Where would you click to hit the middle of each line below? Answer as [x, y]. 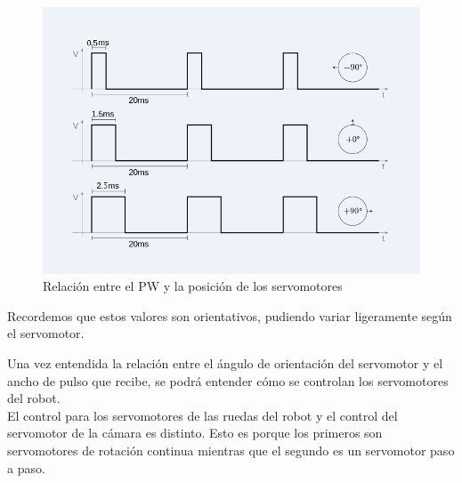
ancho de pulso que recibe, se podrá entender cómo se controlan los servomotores [228, 380]
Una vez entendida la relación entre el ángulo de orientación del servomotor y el [225, 363]
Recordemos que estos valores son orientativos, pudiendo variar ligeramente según [230, 315]
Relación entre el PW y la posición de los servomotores [193, 286]
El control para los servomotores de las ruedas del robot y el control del [203, 415]
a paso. [26, 467]
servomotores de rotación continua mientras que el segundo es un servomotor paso [231, 451]
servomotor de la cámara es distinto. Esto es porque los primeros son [195, 433]
